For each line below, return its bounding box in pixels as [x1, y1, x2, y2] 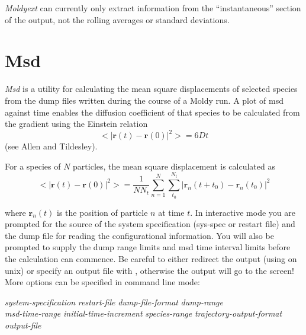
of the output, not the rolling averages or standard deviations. [5, 13, 230, 25]
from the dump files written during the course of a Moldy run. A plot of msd [5, 94, 284, 106]
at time [158, 206, 185, 218]
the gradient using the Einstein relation [5, 117, 148, 130]
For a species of [5, 159, 61, 172]
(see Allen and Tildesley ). [5, 140, 98, 152]
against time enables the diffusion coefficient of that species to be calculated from [5, 106, 300, 118]
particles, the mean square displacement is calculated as [73, 159, 275, 172]
